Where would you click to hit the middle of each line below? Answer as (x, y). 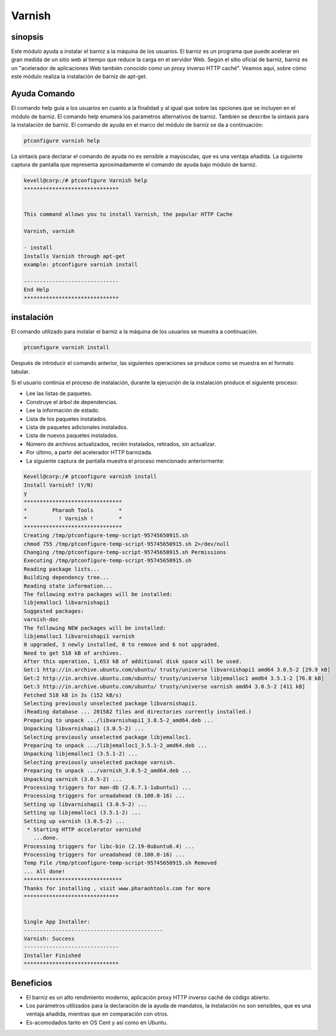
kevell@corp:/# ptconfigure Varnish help (85, 181)
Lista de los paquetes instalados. (67, 419)
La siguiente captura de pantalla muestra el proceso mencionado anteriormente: (125, 461)
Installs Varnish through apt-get (74, 256)
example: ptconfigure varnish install (81, 265)
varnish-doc (41, 619)
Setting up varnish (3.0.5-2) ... (74, 821)
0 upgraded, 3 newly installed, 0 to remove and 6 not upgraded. (122, 645)
